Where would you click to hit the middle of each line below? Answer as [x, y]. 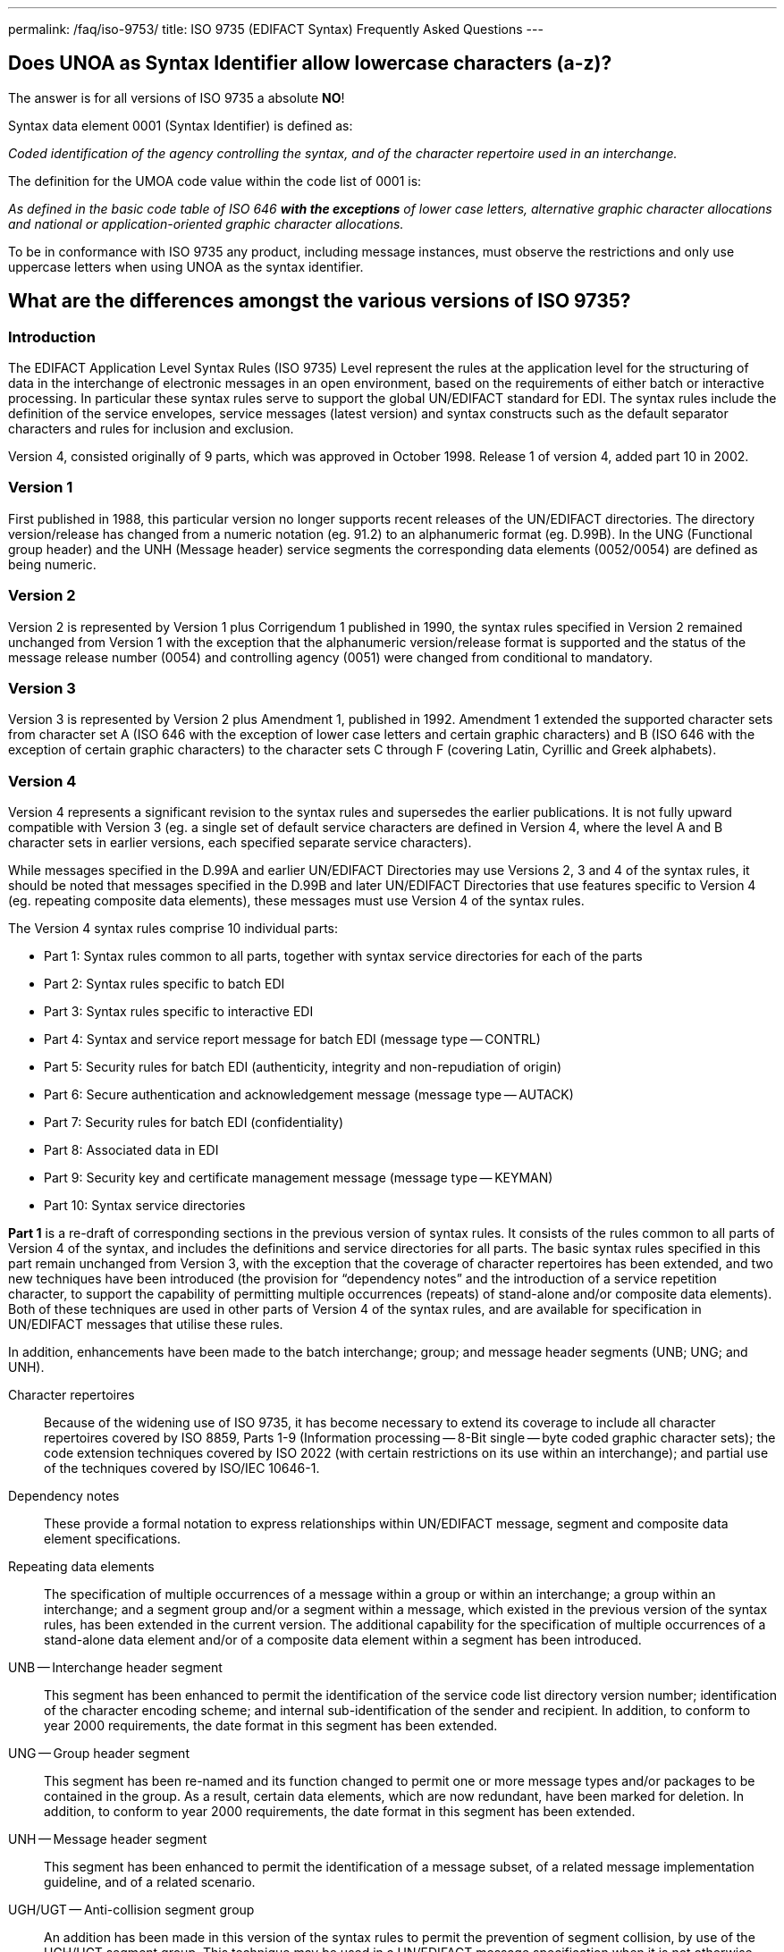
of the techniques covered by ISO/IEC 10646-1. [182, 1468]
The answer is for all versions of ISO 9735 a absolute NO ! [177, 97]
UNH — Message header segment [108, 1839]
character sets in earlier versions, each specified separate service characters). [240, 843]
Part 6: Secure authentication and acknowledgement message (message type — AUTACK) [309, 1095]
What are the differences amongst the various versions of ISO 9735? [320, 301]
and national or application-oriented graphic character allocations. [206, 223]
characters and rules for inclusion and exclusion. [151, 429]
